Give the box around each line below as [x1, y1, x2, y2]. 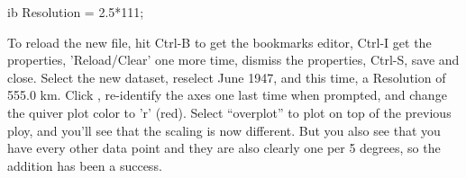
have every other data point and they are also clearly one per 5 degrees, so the [7, 138, 441, 157]
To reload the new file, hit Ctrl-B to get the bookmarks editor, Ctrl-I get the [7, 32, 432, 51]
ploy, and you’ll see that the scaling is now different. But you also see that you [7, 120, 441, 139]
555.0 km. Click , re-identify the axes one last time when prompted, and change [7, 85, 447, 104]
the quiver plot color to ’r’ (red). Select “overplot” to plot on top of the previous [7, 102, 452, 121]
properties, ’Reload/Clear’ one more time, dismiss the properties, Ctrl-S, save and [7, 50, 460, 69]
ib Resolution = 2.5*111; [7, 3, 144, 21]
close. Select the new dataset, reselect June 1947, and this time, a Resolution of [7, 67, 446, 86]
